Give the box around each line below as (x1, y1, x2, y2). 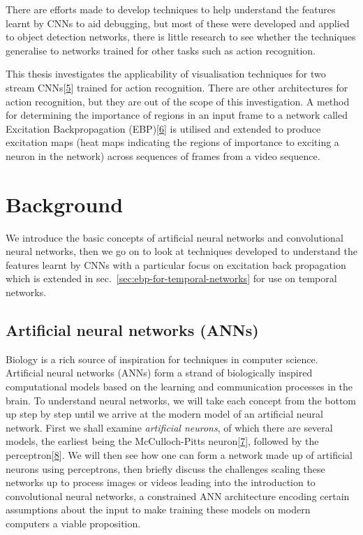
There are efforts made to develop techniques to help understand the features (6, 2, 336, 16)
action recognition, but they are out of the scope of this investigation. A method (6, 94, 350, 108)
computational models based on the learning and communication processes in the (6, 379, 353, 394)
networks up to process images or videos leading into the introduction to (6, 475, 316, 490)
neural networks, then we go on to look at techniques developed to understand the (6, 244, 357, 258)
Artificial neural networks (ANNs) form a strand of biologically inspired (6, 365, 313, 380)
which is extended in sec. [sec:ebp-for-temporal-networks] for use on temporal (6, 271, 337, 286)
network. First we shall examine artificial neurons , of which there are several (6, 420, 333, 434)
